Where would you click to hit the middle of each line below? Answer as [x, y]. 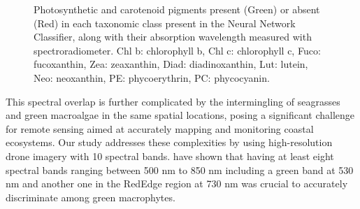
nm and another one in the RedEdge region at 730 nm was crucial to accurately [177, 183]
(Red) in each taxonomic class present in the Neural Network [165, 23]
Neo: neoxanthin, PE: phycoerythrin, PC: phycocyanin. [152, 77]
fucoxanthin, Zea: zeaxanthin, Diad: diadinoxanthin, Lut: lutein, [171, 64]
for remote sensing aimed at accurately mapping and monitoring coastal [160, 128]
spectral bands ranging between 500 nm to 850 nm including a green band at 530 [180, 170]
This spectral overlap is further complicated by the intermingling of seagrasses [173, 101]
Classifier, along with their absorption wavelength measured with [173, 37]
